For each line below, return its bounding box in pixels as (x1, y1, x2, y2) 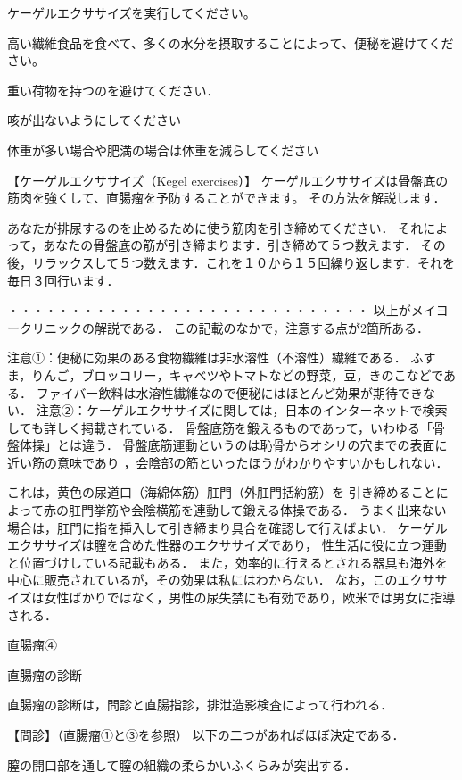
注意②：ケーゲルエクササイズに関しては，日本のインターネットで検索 (36, 401, 448, 419)
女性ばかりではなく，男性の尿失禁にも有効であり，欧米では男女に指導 (44, 588, 456, 607)
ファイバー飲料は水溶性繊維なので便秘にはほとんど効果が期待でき (36, 383, 423, 402)
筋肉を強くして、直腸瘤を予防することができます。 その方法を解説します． (7, 188, 446, 207)
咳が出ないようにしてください (7, 111, 181, 129)
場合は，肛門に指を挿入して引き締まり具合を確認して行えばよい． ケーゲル (7, 518, 448, 536)
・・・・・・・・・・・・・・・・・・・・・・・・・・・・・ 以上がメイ (7, 301, 436, 319)
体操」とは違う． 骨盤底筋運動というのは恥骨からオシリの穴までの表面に (19, 436, 448, 454)
